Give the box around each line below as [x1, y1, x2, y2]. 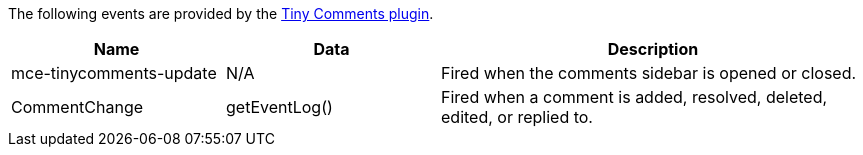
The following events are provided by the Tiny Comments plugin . [8, 5, 434, 22]
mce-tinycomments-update [11, 63, 217, 83]
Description [607, 39, 699, 59]
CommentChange [11, 97, 144, 117]
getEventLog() [226, 97, 333, 117]
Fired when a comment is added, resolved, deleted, [441, 87, 828, 107]
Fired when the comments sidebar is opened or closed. [441, 63, 857, 83]
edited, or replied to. [441, 107, 593, 127]
